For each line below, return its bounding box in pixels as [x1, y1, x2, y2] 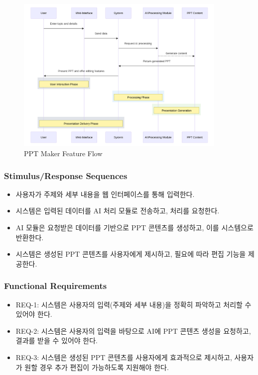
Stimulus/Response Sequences [4, 169, 128, 182]
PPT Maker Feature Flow [24, 148, 103, 159]
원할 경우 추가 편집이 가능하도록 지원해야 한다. [24, 362, 169, 372]
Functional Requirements [4, 280, 107, 292]
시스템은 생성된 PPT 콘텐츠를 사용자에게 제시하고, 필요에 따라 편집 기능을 [15, 249, 246, 259]
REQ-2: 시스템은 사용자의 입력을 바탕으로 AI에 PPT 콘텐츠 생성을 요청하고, [15, 325, 251, 336]
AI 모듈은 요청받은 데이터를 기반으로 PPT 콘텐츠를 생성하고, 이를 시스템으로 [15, 222, 254, 233]
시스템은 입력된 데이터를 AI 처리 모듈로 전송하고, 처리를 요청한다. [15, 205, 220, 216]
